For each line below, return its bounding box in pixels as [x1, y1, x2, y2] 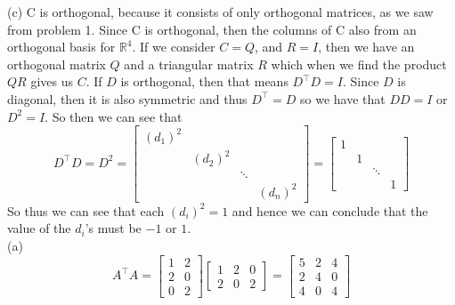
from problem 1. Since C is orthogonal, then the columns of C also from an [7, 20, 417, 38]
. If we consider [132, 37, 215, 56]
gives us [30, 72, 73, 91]
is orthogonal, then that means [120, 72, 288, 91]
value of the [7, 219, 71, 237]
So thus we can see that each [7, 201, 165, 220]
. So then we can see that [45, 107, 183, 125]
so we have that [300, 89, 386, 108]
